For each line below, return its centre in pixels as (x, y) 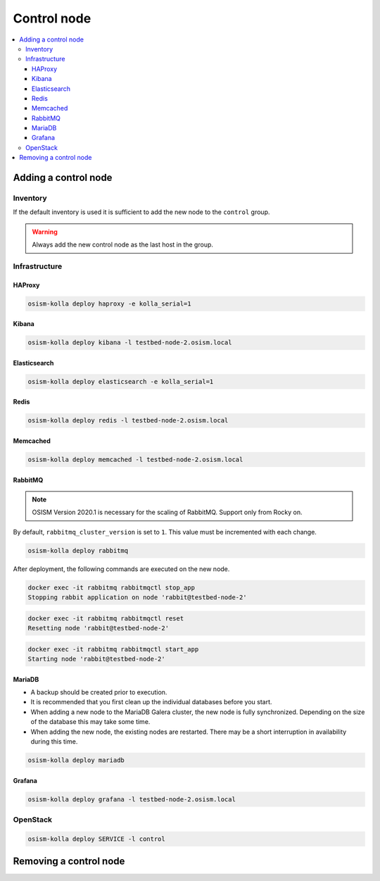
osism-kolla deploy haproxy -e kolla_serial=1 (109, 304)
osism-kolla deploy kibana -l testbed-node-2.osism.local (130, 343)
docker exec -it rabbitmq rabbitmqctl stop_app (111, 587)
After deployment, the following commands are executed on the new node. (121, 569)
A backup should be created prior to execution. (99, 692)
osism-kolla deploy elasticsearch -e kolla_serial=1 (121, 381)
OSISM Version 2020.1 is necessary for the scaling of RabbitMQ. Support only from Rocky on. (167, 512)
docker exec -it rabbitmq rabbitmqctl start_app (113, 649)
